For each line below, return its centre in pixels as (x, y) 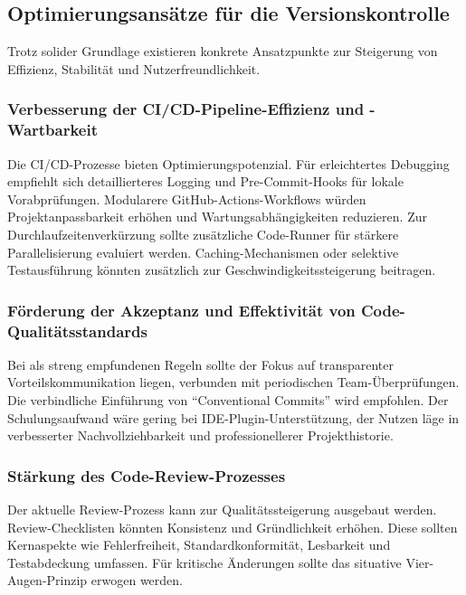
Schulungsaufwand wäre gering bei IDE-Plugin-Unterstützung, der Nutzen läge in (233, 417)
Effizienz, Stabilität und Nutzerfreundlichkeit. (134, 68)
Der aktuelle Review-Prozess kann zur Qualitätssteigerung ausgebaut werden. (222, 510)
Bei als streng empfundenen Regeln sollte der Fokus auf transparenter (200, 364)
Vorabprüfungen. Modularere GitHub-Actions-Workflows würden (187, 198)
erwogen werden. (137, 580)
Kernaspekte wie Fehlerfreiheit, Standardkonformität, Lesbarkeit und (199, 545)
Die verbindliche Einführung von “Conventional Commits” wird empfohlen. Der (228, 400)
